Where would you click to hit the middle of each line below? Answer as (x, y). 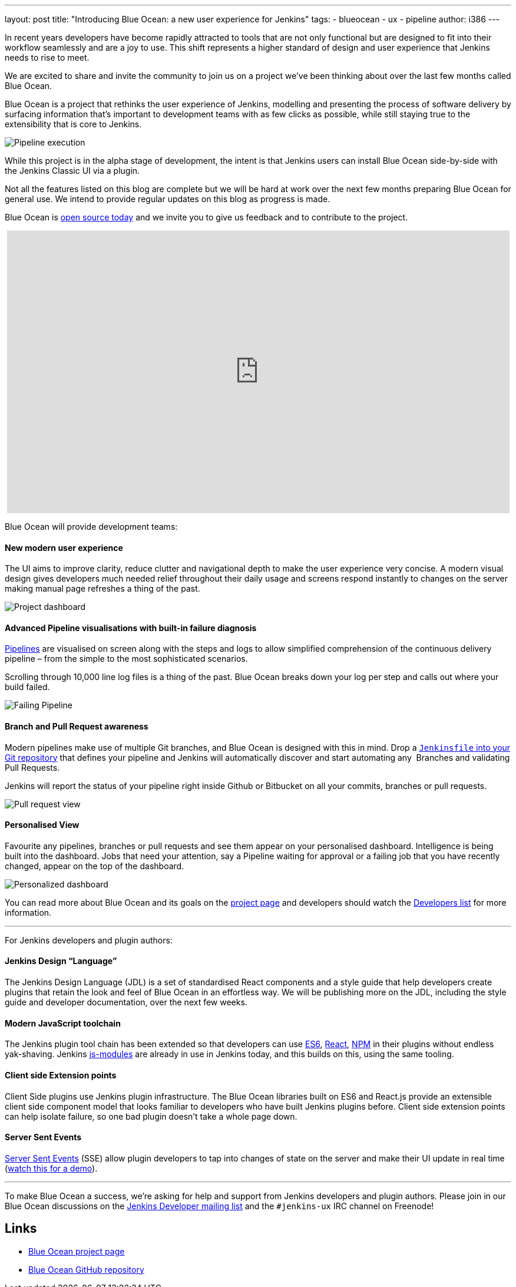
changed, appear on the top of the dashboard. (95, 866)
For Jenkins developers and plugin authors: (89, 940)
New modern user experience (64, 547)
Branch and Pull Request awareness (77, 727)
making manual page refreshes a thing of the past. (102, 589)
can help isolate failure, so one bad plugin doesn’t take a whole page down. (151, 1116)
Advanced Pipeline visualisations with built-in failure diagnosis (131, 628)
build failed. (27, 687)
